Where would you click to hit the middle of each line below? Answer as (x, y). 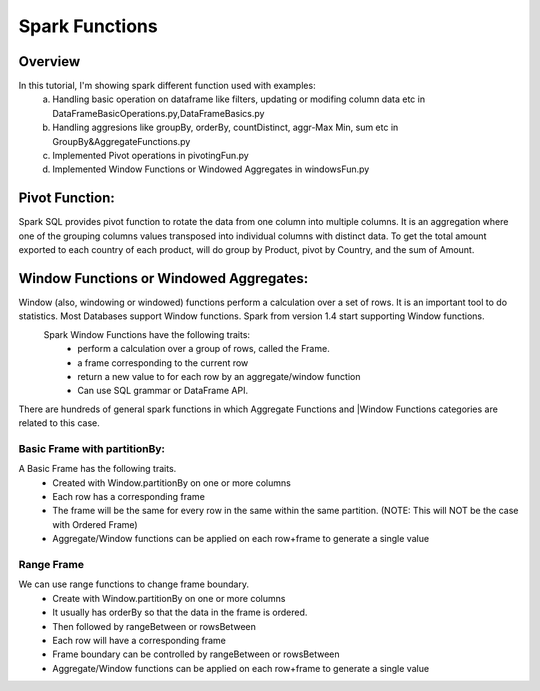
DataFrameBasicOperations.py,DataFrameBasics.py (158, 113)
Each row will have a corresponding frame (139, 640)
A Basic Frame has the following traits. (97, 469)
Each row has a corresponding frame (128, 497)
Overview (49, 61)
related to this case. (59, 423)
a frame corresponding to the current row (163, 362)
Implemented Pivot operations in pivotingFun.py (150, 156)
